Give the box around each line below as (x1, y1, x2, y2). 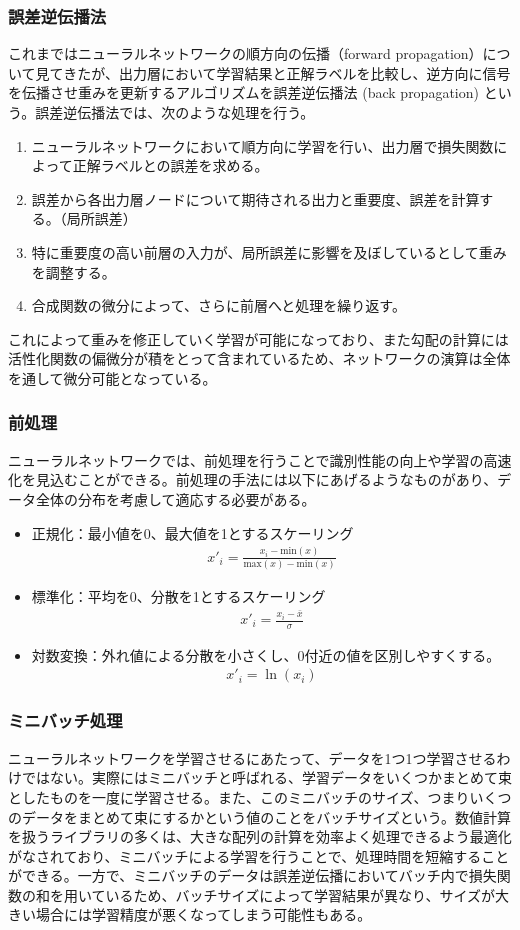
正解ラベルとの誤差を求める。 (72, 155, 269, 176)
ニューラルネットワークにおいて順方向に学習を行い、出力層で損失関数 (31, 135, 494, 156)
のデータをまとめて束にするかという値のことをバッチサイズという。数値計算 (8, 806, 511, 827)
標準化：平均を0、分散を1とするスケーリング (31, 585, 326, 606)
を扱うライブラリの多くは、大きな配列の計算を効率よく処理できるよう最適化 (8, 826, 512, 847)
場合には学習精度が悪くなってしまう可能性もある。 (35, 904, 372, 925)
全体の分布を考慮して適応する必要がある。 (35, 488, 316, 509)
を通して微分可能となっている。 (8, 367, 217, 388)
